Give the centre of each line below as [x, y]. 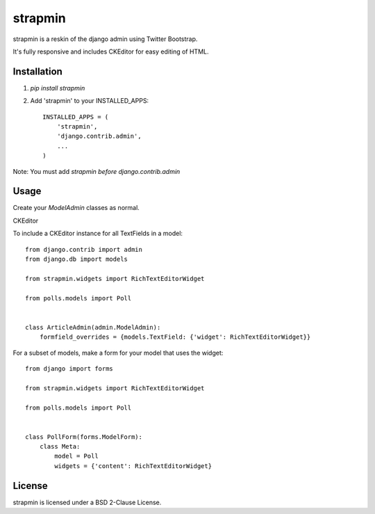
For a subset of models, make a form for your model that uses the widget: [118, 353]
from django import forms [69, 368]
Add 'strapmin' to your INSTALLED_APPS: [90, 101]
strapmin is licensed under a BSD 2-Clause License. [87, 502]
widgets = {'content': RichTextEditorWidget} [133, 466]
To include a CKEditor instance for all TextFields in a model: [98, 234]
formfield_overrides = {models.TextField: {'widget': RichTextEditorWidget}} [175, 337]
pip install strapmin [58, 88]
